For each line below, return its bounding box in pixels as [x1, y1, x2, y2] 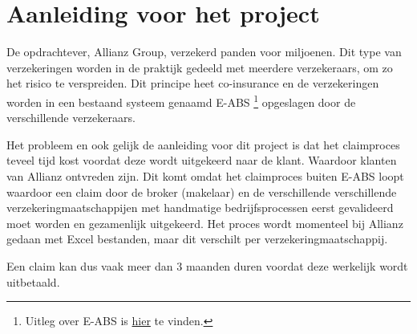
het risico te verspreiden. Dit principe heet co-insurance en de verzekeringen [6, 75, 379, 92]
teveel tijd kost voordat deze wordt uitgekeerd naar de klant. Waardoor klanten [6, 152, 397, 169]
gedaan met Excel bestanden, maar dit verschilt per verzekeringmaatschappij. [6, 230, 388, 247]
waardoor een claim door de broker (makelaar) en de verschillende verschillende [6, 183, 397, 200]
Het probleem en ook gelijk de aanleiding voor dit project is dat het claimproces [6, 136, 400, 153]
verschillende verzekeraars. [6, 109, 136, 126]
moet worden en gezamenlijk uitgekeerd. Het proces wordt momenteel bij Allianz [6, 214, 403, 231]
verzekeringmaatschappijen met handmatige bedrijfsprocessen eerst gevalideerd [6, 199, 394, 216]
